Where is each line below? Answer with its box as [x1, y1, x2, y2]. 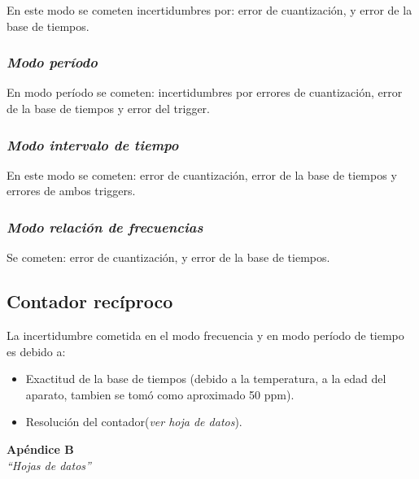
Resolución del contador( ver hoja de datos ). [25, 413, 242, 430]
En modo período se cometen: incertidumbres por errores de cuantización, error [7, 84, 403, 101]
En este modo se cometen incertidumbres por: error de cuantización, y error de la [7, 2, 412, 18]
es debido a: [7, 342, 66, 359]
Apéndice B [7, 440, 74, 457]
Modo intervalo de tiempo [7, 134, 179, 155]
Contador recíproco [7, 289, 173, 314]
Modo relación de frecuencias [7, 216, 203, 237]
